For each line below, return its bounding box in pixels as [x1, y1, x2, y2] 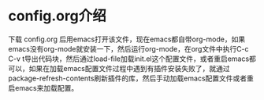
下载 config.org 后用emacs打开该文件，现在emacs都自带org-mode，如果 [8, 34, 246, 44]
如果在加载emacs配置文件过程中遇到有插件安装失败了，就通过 [28, 63, 230, 73]
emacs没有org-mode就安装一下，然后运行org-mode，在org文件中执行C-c [8, 44, 250, 53]
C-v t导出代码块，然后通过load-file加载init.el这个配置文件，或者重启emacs [8, 54, 250, 63]
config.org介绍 [8, 7, 106, 25]
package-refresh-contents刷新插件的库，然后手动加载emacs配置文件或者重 [8, 73, 255, 83]
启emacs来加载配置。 [8, 83, 79, 92]
